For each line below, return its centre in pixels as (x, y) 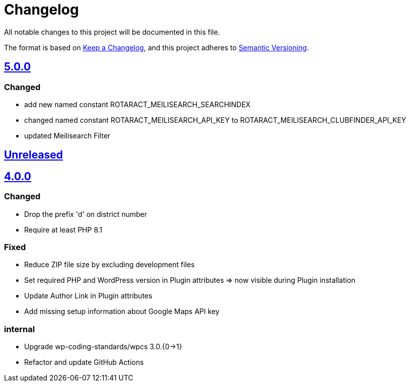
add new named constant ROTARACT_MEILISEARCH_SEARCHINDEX (137, 104)
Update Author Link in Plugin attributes (88, 296)
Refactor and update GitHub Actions (84, 362)
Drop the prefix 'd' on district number (86, 214)
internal (20, 329)
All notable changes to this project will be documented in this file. (112, 32)
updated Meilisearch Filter (67, 135)
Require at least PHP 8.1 (63, 229)
